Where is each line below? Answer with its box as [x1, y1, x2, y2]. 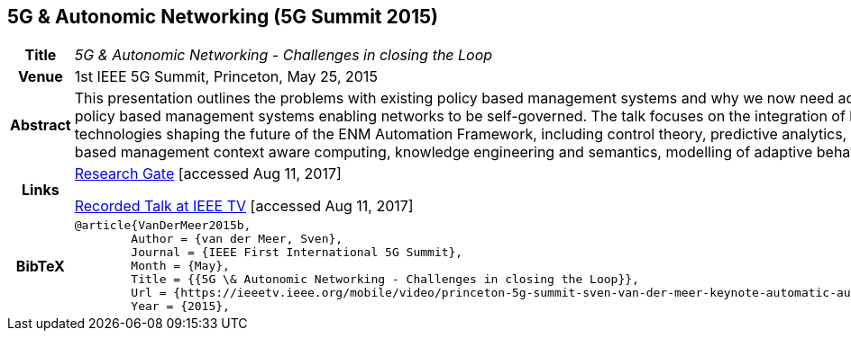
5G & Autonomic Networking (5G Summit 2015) [7, 5, 438, 28]
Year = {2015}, [131, 299, 230, 314]
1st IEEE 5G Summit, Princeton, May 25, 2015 [74, 67, 378, 86]
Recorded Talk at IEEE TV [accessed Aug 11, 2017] [74, 197, 414, 216]
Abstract [10, 116, 71, 135]
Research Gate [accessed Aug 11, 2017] [74, 165, 342, 183]
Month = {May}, [131, 259, 230, 273]
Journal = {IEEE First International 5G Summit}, [131, 245, 463, 260]
